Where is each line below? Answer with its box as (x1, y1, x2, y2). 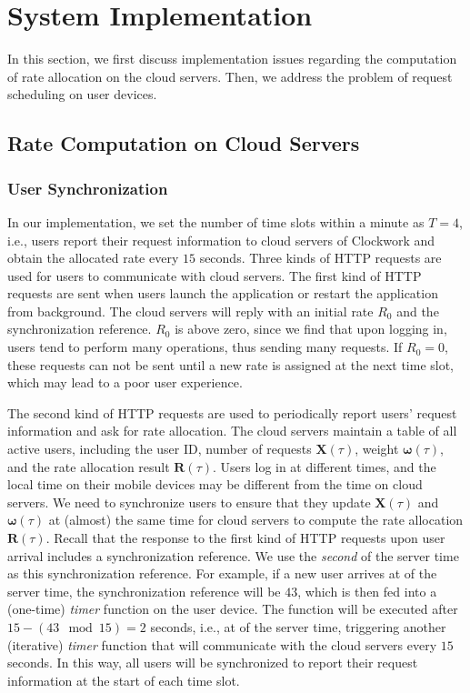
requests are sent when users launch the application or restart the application (7, 284, 438, 303)
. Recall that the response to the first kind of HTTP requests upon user (45, 528, 445, 547)
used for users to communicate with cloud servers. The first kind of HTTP (7, 266, 422, 285)
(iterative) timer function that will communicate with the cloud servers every (7, 635, 437, 654)
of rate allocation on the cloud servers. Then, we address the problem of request (7, 66, 453, 85)
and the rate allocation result (7, 457, 170, 476)
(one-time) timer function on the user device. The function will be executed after (7, 599, 458, 618)
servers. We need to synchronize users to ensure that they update (7, 492, 371, 511)
